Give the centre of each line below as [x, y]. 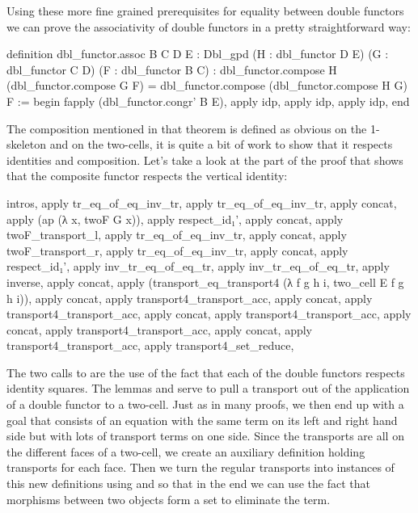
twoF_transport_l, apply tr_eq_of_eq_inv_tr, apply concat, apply [177, 235]
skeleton [27, 144]
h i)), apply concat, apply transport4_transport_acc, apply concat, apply [190, 298]
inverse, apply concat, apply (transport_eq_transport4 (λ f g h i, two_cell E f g [205, 282]
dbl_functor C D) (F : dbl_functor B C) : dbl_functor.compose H [172, 69]
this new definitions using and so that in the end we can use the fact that [188, 484]
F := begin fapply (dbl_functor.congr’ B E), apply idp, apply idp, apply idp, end [208, 101]
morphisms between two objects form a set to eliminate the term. [169, 499]
